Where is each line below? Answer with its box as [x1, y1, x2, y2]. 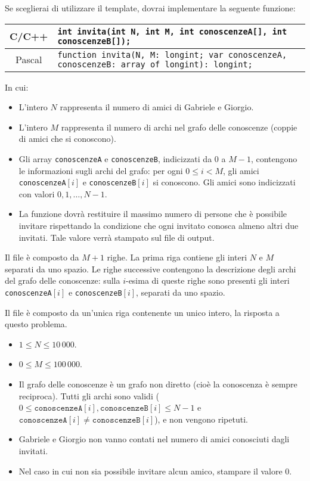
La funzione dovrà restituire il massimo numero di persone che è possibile [18, 207, 287, 220]
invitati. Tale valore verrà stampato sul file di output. [18, 231, 215, 243]
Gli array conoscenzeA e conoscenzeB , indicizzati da [18, 152, 212, 165]
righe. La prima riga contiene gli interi [107, 251, 247, 263]
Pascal [15, 52, 42, 67]
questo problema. [5, 318, 67, 330]
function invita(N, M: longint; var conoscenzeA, [57, 49, 287, 60]
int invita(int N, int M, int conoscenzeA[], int [57, 26, 287, 36]
